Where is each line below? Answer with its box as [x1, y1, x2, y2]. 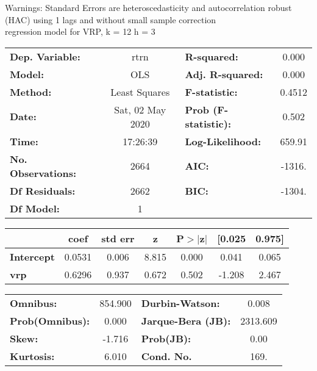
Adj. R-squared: [185, 67, 263, 81]
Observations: [10, 165, 77, 180]
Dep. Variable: [10, 49, 80, 63]
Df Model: [10, 201, 60, 215]
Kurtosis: [10, 348, 55, 363]
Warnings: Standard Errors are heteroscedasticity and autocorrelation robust [5, 1, 292, 13]
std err [101, 231, 135, 245]
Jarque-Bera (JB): [141, 313, 231, 328]
